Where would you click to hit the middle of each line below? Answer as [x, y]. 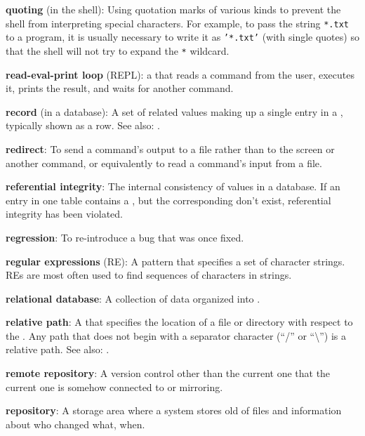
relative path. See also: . [58, 349]
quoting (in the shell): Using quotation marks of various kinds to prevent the [173, 9]
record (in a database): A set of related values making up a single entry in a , [174, 111]
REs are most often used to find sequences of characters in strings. [149, 275]
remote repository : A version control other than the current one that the [168, 373]
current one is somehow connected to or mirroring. [114, 387]
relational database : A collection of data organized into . [133, 298]
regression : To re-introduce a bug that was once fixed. [125, 237]
